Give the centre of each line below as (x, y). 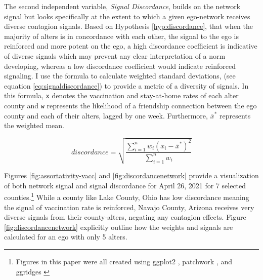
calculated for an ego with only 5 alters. (66, 237)
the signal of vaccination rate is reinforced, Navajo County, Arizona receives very (129, 207)
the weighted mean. (34, 125)
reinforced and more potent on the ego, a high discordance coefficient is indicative (131, 46)
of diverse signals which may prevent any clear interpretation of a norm (115, 55)
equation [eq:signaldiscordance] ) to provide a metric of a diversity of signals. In (126, 85)
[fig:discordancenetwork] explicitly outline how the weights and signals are (119, 227)
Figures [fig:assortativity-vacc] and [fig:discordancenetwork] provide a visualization (131, 175)
